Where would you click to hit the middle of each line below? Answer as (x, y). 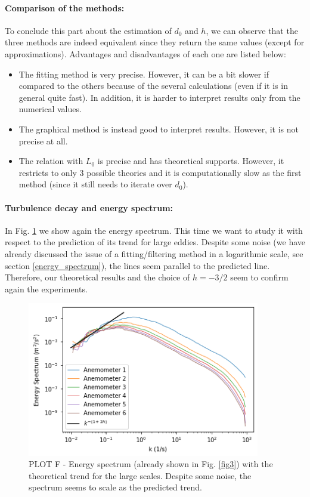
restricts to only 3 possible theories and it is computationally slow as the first (160, 172)
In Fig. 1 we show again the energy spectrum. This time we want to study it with (154, 230)
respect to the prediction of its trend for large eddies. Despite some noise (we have (155, 242)
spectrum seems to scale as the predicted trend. (115, 487)
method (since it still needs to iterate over (95, 184)
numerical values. (50, 109)
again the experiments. (46, 288)
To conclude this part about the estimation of (88, 30)
